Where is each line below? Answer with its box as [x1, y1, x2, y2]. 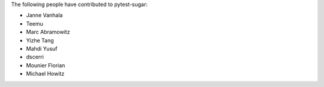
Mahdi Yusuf [26, 45, 58, 52]
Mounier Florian [26, 61, 65, 69]
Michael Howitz [26, 70, 65, 77]
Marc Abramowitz [26, 29, 70, 36]
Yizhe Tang [26, 36, 54, 44]
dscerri [26, 54, 44, 61]
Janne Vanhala [26, 12, 63, 19]
